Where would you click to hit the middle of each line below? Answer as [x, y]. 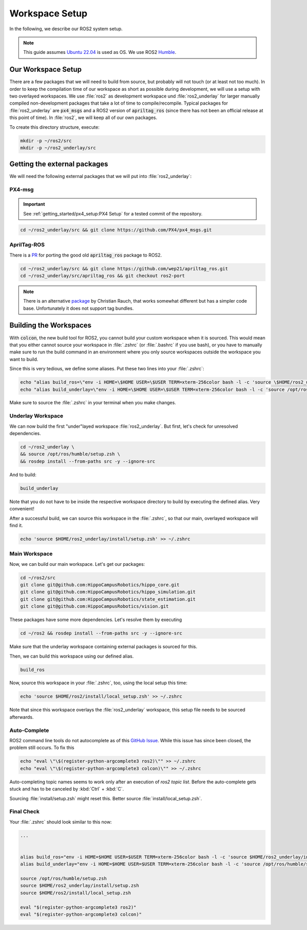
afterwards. [21, 717]
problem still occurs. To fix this [42, 748]
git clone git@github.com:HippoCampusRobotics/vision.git [94, 606]
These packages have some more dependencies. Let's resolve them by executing [96, 620]
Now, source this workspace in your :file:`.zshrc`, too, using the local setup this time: [98, 683]
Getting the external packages [59, 164]
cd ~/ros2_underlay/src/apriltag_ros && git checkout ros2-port [103, 275]
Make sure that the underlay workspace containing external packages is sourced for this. [103, 647]
